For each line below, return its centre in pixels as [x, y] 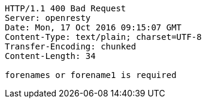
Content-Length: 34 [50, 56]
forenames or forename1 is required [91, 75]
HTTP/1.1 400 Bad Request [66, 8]
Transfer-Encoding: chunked [71, 46]
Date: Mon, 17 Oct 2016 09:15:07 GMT [93, 27]
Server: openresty [48, 18]
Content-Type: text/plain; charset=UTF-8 [103, 37]
